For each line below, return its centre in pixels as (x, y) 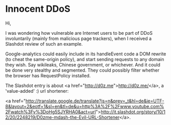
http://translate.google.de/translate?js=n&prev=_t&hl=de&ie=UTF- (95, 101)
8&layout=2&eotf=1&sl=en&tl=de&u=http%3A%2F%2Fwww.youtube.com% (85, 106)
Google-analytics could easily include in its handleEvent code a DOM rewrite (86, 54)
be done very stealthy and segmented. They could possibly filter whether (82, 70)
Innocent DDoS (38, 9)
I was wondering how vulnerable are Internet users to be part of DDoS (79, 33)
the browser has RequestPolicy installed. (48, 75)
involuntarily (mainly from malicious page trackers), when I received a (79, 38)
